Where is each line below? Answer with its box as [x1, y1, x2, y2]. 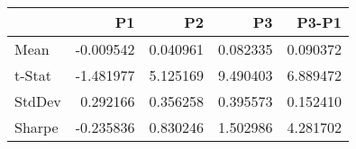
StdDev [14, 91, 61, 111]
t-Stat [14, 65, 51, 85]
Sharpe [14, 117, 59, 137]
